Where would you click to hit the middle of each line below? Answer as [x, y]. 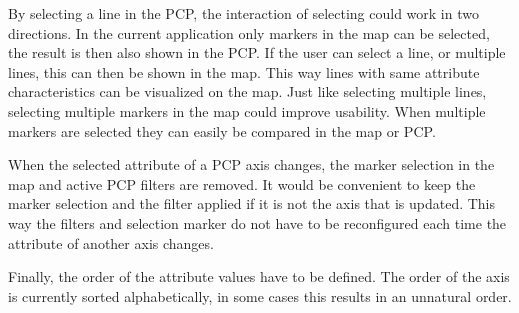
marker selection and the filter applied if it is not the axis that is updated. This [252, 203]
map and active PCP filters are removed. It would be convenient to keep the [242, 183]
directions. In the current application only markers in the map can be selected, [249, 32]
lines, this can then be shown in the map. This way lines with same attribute [244, 71]
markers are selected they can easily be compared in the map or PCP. [222, 130]
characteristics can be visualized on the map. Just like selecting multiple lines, [247, 91]
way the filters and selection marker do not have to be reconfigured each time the [257, 222]
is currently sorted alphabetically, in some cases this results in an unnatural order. [260, 295]
